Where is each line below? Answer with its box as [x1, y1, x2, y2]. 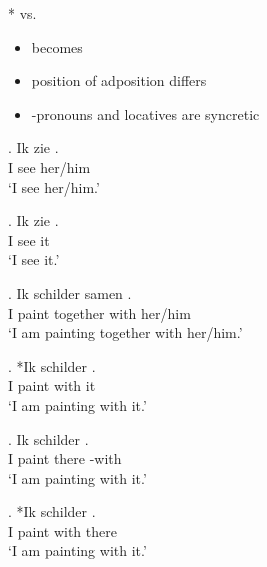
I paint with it [8, 375, 96, 396]
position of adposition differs [31, 70, 207, 91]
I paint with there [8, 520, 117, 541]
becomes [31, 36, 83, 57]
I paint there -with [8, 448, 122, 469]
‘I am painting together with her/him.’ [8, 322, 243, 343]
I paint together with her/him [8, 302, 191, 323]
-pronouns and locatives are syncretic [31, 103, 260, 124]
